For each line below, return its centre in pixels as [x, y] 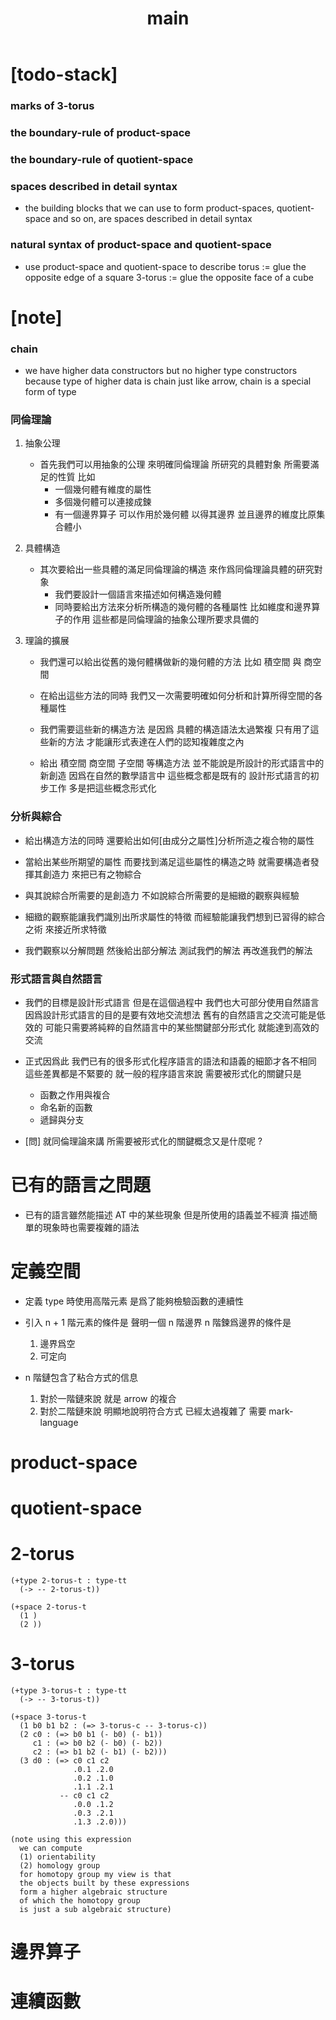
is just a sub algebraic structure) [95, 1910]
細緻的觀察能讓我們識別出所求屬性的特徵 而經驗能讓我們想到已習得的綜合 [175, 916]
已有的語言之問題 [81, 1185]
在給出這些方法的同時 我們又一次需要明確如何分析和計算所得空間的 [177, 696]
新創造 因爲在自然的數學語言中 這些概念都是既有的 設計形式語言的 [175, 776]
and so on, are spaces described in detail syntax [152, 219]
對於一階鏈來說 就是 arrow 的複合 [108, 1398]
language [59, 1422]
